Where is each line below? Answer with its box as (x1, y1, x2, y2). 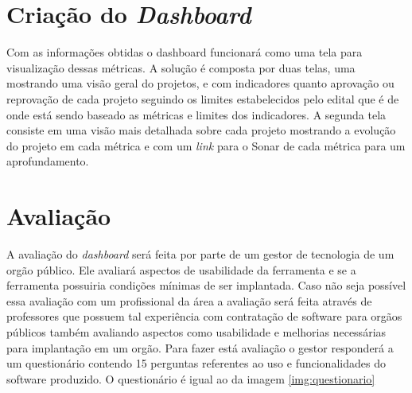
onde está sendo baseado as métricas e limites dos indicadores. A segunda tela (6, 106, 387, 123)
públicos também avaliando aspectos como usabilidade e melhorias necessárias (6, 323, 387, 340)
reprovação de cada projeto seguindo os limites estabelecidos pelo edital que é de (6, 90, 399, 107)
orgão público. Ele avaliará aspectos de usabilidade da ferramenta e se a (6, 261, 356, 278)
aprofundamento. (6, 153, 89, 169)
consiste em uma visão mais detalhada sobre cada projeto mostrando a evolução (6, 122, 396, 138)
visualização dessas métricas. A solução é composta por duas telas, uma (6, 59, 356, 76)
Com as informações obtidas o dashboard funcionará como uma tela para (6, 44, 363, 60)
